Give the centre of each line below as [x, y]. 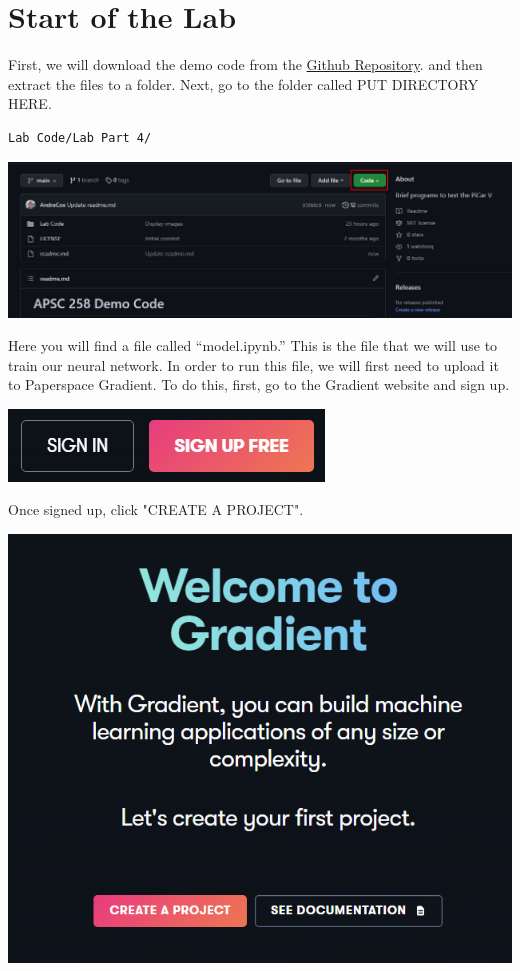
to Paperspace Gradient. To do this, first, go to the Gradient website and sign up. [259, 384]
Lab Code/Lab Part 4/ [80, 137]
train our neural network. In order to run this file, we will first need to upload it [253, 364]
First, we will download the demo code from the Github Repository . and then [245, 64]
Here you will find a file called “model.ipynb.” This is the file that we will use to [253, 345]
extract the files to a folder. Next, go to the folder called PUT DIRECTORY [243, 83]
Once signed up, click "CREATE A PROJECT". [156, 509]
